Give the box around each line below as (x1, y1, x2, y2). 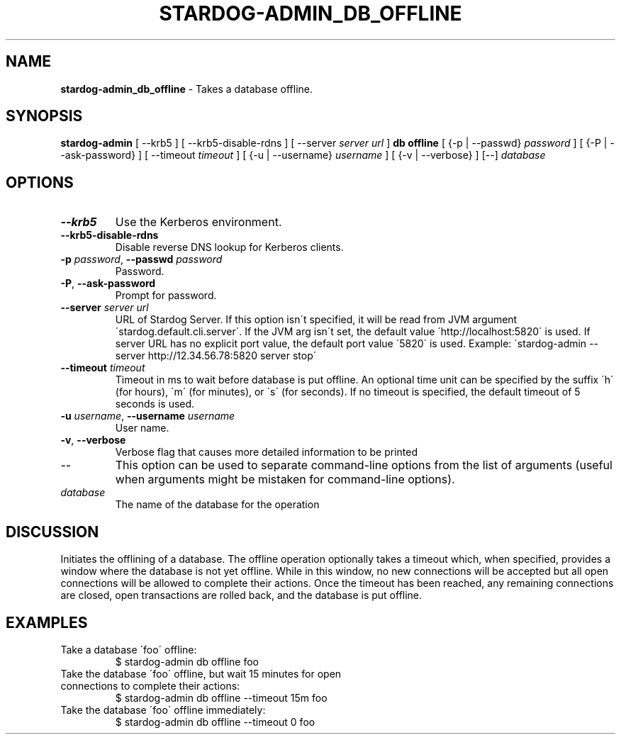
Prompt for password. (115, 289, 217, 302)
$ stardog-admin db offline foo (115, 655, 259, 668)
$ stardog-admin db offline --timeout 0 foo (115, 715, 315, 728)
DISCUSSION (6, 522, 99, 541)
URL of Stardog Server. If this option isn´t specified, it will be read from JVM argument (115, 313, 517, 326)
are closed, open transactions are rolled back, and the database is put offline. (60, 589, 423, 602)
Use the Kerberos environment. (115, 215, 282, 230)
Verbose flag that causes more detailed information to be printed (115, 446, 418, 459)
